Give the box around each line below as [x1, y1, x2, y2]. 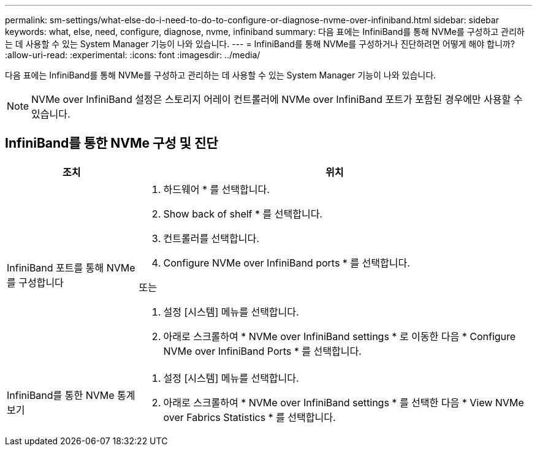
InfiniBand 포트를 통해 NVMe [7, 261, 135, 274]
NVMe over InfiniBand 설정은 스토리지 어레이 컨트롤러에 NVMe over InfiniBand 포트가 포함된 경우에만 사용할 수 [31, 93, 523, 105]
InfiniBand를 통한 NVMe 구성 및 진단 [5, 135, 218, 151]
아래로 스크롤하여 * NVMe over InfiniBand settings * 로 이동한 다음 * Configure [163, 330, 516, 343]
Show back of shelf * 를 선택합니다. [163, 207, 322, 220]
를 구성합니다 [7, 276, 64, 289]
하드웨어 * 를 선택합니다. [163, 183, 270, 195]
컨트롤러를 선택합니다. [163, 232, 259, 244]
